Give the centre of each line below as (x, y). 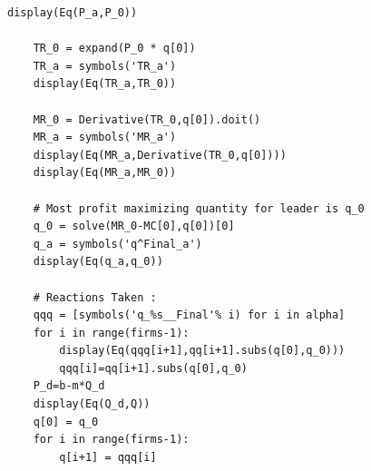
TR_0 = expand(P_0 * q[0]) (114, 49)
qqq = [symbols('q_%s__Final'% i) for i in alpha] (189, 315)
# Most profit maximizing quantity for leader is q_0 (199, 208)
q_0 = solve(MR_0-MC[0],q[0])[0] (134, 226)
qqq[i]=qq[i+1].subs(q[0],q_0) (153, 368)
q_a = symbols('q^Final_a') (117, 244)
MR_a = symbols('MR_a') (105, 137)
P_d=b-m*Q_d (69, 386)
